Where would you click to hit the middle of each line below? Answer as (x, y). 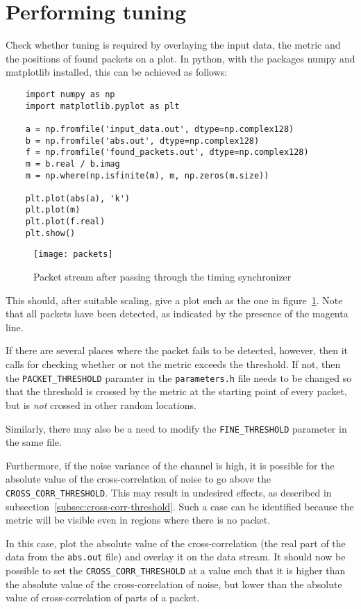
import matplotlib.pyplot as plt (102, 106)
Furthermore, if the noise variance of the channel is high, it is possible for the (170, 465)
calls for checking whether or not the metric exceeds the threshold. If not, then (173, 364)
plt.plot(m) (53, 210)
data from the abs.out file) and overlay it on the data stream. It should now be (176, 557)
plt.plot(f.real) (65, 222)
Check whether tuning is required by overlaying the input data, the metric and (173, 45)
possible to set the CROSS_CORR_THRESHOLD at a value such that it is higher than (176, 570)
